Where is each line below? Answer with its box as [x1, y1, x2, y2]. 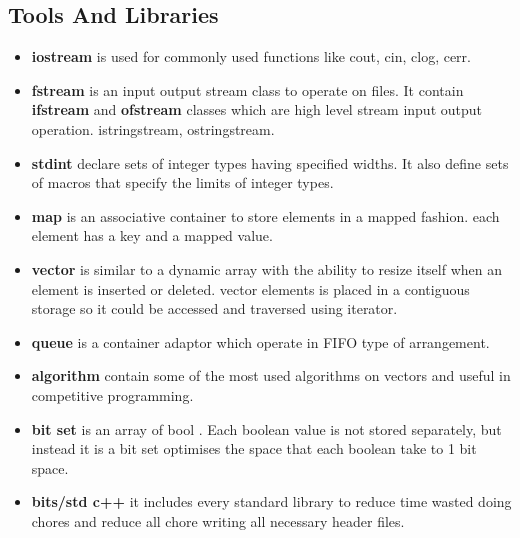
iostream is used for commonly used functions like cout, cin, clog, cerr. [31, 46, 471, 67]
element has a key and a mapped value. [31, 225, 273, 246]
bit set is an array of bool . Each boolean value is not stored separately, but [31, 418, 502, 439]
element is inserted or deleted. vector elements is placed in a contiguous [31, 278, 470, 299]
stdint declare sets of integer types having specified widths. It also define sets [31, 152, 509, 173]
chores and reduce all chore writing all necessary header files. [31, 510, 405, 531]
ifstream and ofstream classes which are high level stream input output [31, 99, 482, 120]
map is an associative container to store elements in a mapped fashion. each [31, 205, 500, 226]
